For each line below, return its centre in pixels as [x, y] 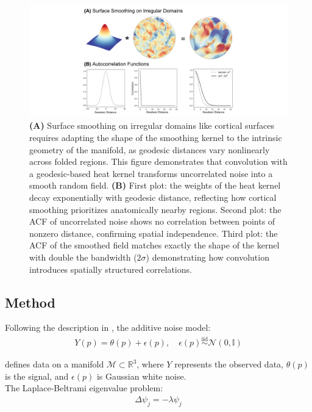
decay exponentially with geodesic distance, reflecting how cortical [153, 197]
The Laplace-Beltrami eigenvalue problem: [84, 388]
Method [30, 302]
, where [150, 364]
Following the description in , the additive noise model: [108, 327]
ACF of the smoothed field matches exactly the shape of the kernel [154, 245]
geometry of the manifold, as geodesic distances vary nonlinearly [150, 149]
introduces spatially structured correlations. [111, 269]
